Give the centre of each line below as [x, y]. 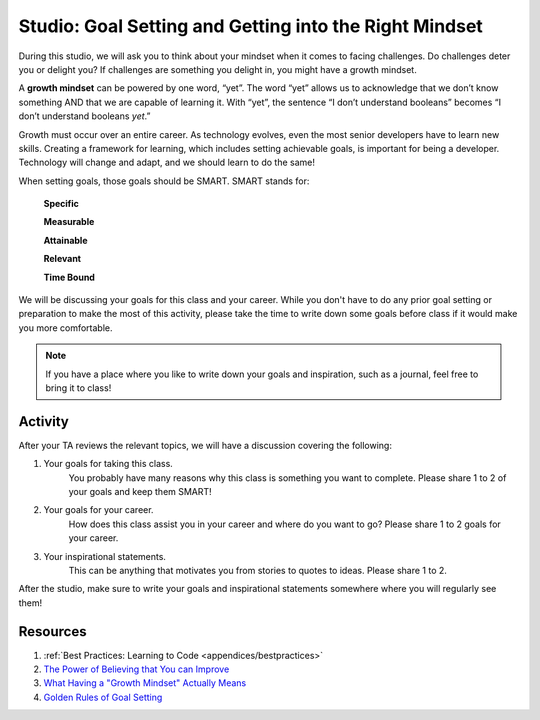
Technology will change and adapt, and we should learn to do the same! [166, 162]
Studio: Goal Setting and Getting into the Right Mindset [251, 26]
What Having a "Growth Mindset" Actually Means [145, 683]
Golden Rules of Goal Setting [103, 697]
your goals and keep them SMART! [140, 492]
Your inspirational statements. [105, 556]
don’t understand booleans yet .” [84, 116]
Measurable [69, 222]
